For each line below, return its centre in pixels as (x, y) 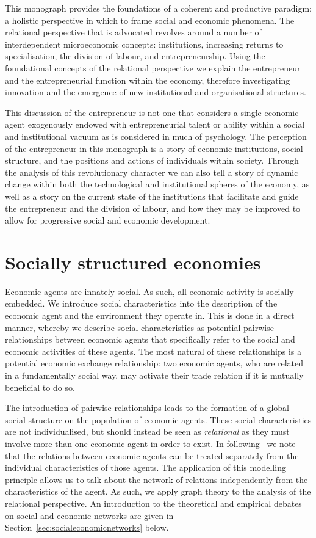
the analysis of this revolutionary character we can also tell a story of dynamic (152, 172)
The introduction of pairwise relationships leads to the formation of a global (147, 408)
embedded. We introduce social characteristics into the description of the (141, 303)
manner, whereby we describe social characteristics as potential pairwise (139, 327)
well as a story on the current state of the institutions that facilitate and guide (152, 196)
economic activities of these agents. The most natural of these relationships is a (153, 351)
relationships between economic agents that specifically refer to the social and (150, 339)
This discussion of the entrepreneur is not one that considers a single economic (152, 112)
